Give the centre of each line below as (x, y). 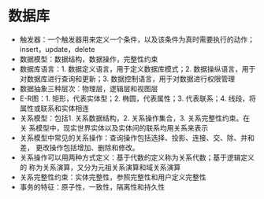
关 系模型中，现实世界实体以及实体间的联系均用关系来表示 (114, 127)
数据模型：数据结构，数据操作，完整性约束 (89, 59)
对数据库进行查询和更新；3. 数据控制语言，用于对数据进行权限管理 (127, 79)
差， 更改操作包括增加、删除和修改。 (79, 147)
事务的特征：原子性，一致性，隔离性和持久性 (92, 186)
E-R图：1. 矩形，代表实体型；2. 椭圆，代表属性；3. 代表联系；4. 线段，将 (138, 98)
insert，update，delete (57, 49)
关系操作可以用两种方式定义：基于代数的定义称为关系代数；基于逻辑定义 (137, 157)
